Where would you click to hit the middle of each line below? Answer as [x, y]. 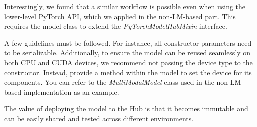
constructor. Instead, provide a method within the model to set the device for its [128, 72]
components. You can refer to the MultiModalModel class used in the [109, 82]
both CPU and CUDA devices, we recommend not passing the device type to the [128, 62]
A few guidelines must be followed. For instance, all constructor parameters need [128, 43]
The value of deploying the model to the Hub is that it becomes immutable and [126, 109]
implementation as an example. [71, 92]
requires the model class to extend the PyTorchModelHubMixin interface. [116, 26]
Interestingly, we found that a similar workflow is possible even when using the [125, 6]
